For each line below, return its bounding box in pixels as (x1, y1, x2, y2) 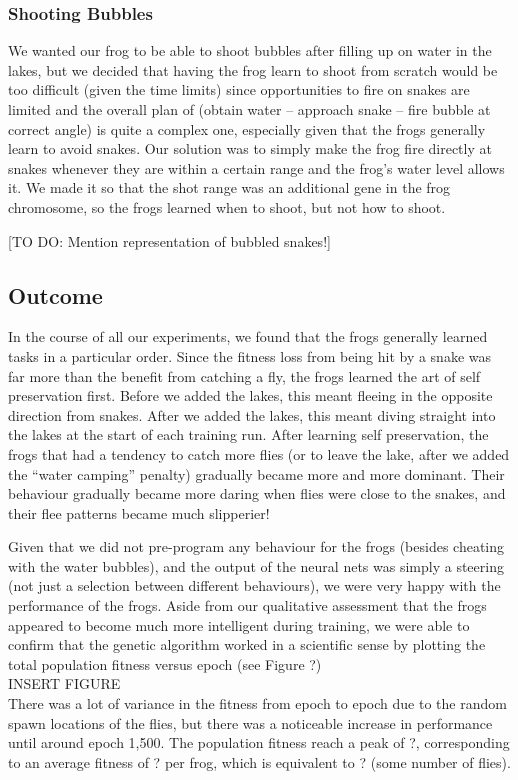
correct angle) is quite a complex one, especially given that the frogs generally (8, 118, 486, 139)
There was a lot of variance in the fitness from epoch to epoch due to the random (8, 693, 507, 714)
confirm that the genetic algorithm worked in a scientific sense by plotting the (8, 634, 486, 655)
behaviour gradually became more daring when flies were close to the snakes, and (8, 483, 506, 504)
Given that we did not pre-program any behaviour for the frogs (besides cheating (8, 536, 505, 557)
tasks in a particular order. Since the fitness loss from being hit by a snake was (8, 345, 492, 366)
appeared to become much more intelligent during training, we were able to (8, 614, 470, 635)
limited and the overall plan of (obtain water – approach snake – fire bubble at (8, 99, 491, 119)
